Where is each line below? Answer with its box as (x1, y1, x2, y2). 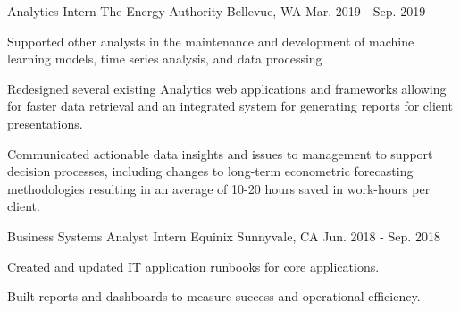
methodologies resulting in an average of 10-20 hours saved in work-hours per (7, 179, 431, 198)
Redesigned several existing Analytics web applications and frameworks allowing (7, 79, 447, 97)
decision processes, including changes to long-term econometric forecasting (7, 162, 414, 181)
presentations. (7, 113, 83, 132)
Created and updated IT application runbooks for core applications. (7, 256, 380, 275)
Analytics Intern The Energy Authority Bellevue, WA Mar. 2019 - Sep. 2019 (7, 2, 426, 20)
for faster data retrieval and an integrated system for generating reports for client (7, 97, 453, 115)
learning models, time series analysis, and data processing (7, 49, 322, 68)
